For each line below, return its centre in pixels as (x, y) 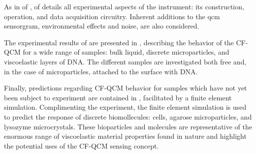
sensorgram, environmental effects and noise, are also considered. (102, 26)
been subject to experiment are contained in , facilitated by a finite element (118, 97)
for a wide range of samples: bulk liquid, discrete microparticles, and (126, 52)
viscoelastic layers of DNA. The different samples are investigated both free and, (125, 61)
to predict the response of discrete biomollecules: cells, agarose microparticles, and (128, 116)
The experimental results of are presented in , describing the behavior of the (119, 42)
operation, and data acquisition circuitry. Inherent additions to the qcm (112, 16)
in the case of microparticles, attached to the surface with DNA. (101, 71)
